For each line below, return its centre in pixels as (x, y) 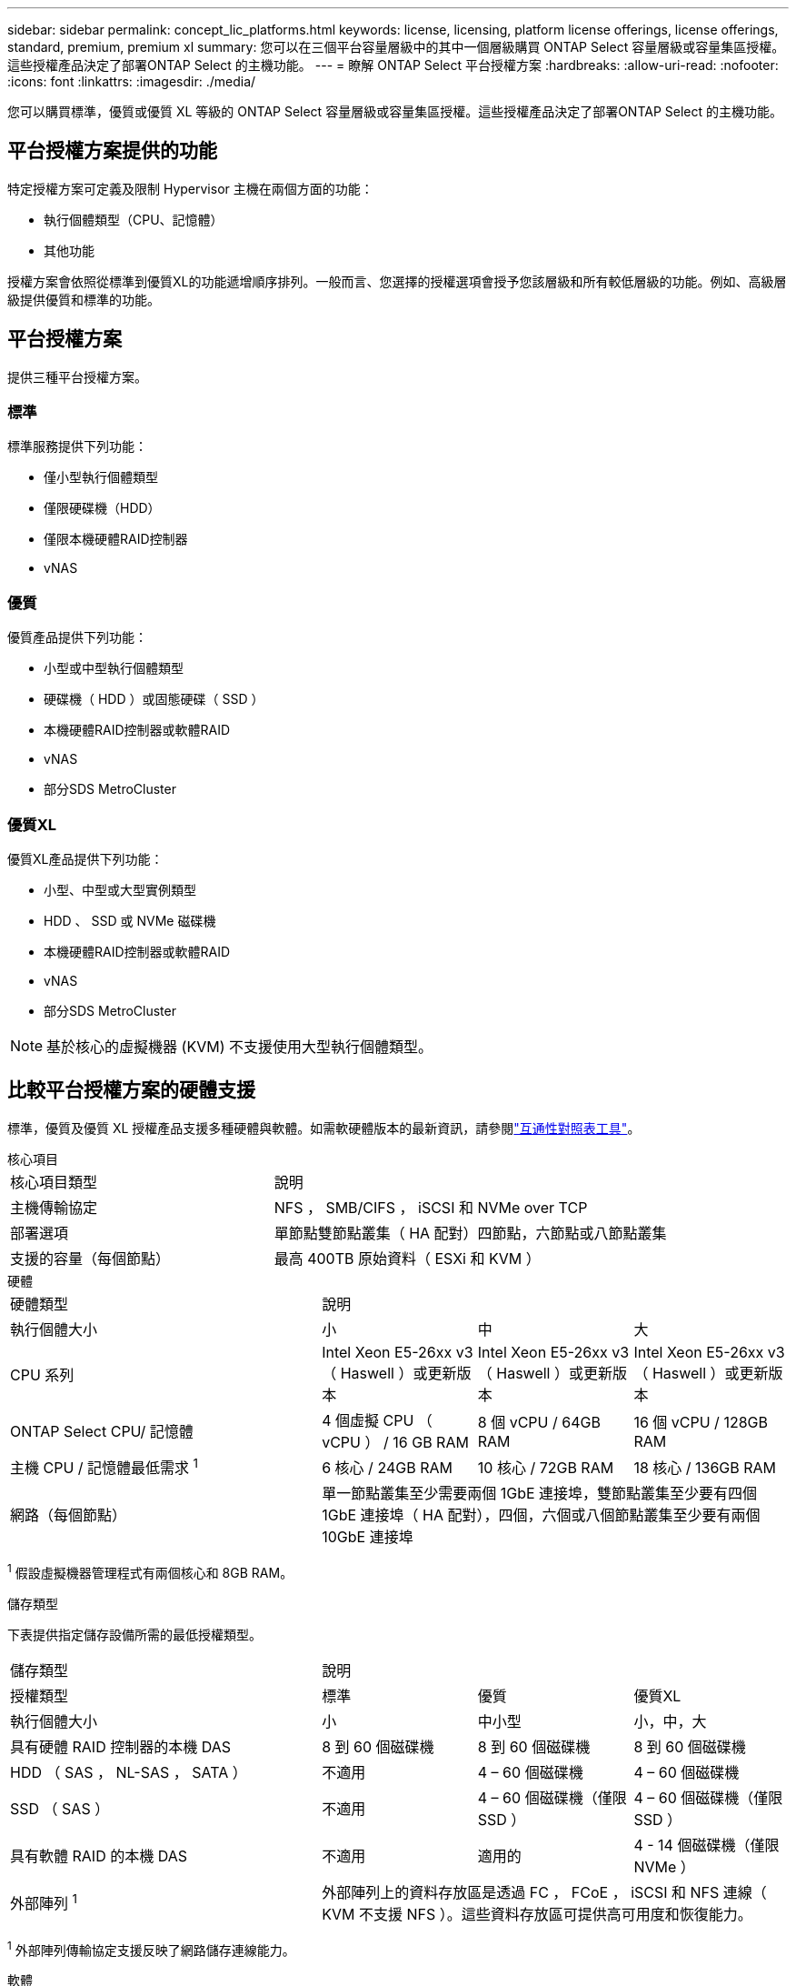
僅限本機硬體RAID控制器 (116, 539)
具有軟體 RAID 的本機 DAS (99, 1856)
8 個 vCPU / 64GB (539, 1422)
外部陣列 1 (44, 1901)
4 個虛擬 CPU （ (377, 1420)
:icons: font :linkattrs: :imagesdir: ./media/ (132, 81)
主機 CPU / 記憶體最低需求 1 (104, 1466)
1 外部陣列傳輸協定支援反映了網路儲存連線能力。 (151, 1948)
